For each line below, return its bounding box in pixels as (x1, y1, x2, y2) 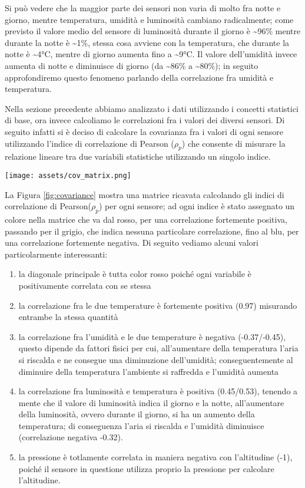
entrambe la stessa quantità (18, 311, 118, 323)
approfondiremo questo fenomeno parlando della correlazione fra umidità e (5, 71, 274, 83)
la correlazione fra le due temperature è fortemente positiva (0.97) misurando (18, 299, 297, 311)
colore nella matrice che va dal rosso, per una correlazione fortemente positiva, (5, 213, 287, 225)
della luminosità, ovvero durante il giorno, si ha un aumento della (18, 408, 255, 420)
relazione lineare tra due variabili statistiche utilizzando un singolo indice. (5, 150, 271, 163)
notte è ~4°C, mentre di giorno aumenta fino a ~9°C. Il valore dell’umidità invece (5, 48, 297, 60)
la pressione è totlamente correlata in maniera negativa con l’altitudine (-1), (18, 451, 293, 463)
